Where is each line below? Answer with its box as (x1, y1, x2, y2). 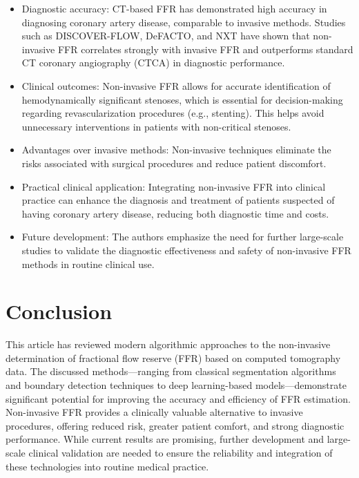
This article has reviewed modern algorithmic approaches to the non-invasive (6, 337, 331, 352)
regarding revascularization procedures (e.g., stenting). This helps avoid (21, 106, 324, 120)
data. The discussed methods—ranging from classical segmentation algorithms (6, 364, 336, 379)
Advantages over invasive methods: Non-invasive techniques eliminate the (21, 142, 331, 157)
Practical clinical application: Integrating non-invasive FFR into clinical (21, 179, 326, 193)
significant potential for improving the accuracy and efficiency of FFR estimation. (6, 391, 351, 405)
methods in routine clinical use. (21, 256, 155, 271)
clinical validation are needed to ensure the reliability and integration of (28, 445, 333, 459)
